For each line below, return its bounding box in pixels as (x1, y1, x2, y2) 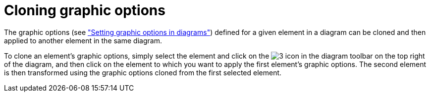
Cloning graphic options (4, 2, 165, 19)
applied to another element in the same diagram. (4, 36, 162, 45)
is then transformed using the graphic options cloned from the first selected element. (4, 68, 282, 77)
